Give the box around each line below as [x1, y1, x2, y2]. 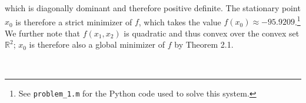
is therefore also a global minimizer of [29, 38, 165, 51]
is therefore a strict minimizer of [15, 15, 132, 28]
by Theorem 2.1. [174, 38, 234, 51]
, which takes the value [138, 15, 221, 28]
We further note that [5, 26, 81, 39]
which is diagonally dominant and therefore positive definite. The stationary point [5, 2, 301, 14]
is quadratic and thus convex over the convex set [124, 26, 300, 39]
